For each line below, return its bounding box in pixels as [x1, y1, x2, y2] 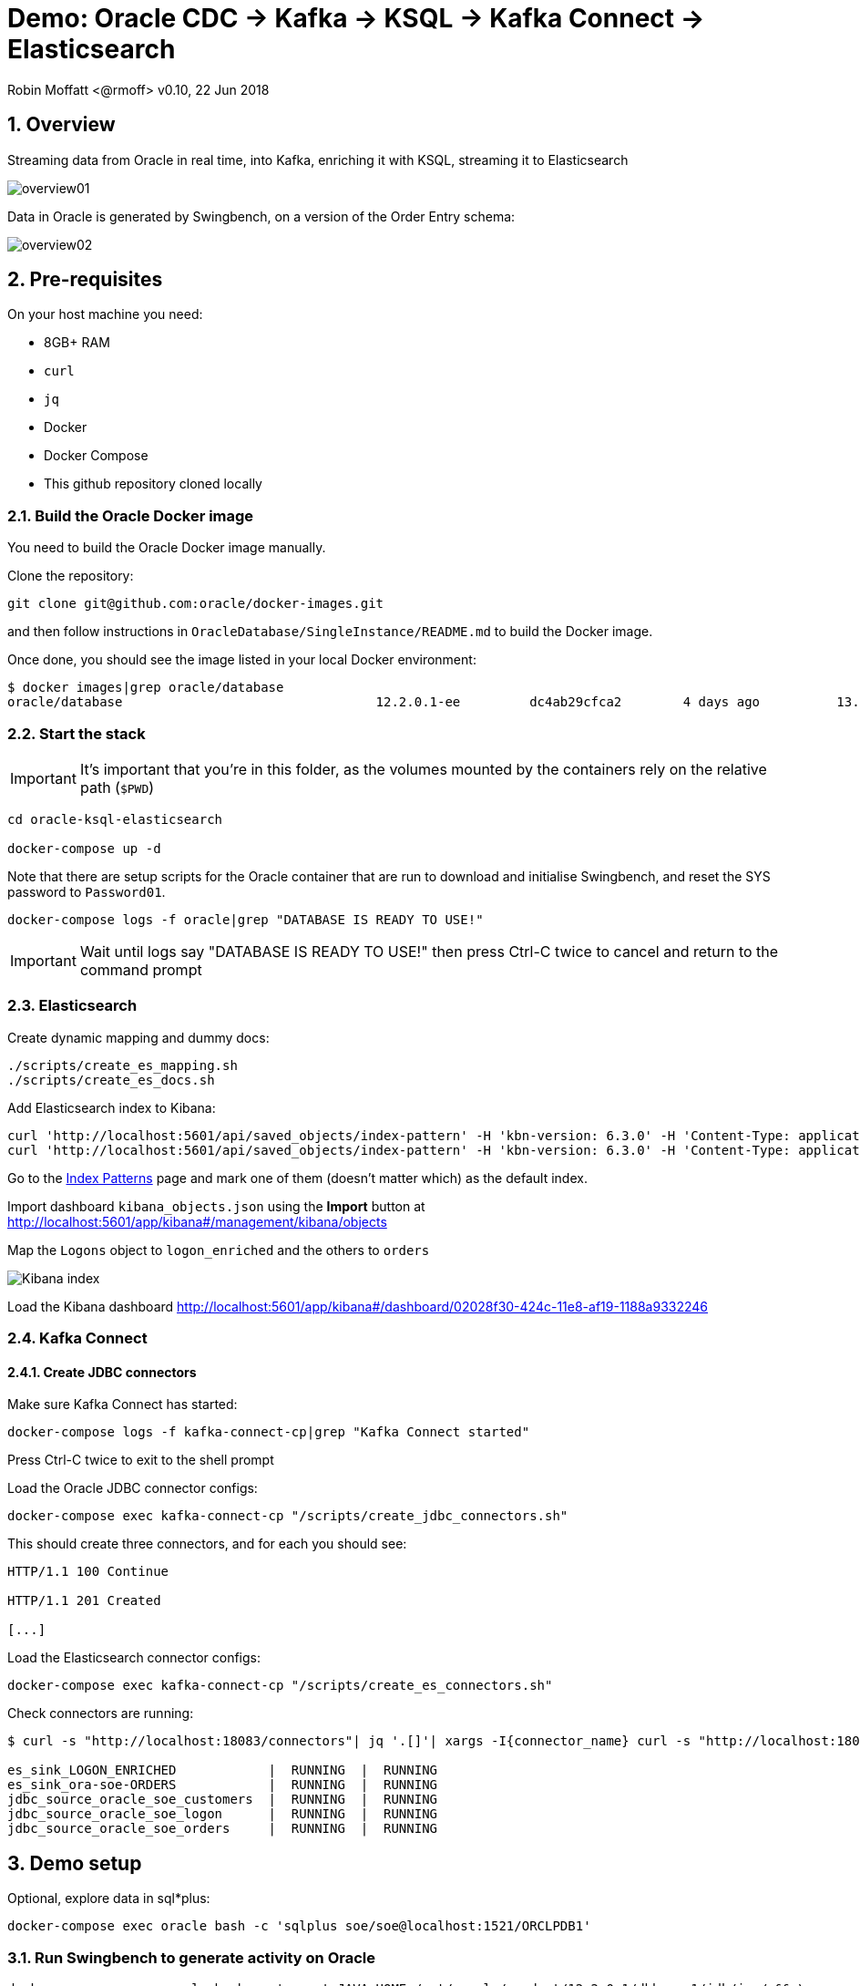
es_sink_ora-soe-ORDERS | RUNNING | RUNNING [7, 1777, 438, 1793]
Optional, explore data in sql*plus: [7, 1890, 210, 1907]
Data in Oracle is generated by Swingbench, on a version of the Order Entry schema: [7, 208, 516, 224]
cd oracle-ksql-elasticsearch [7, 811, 223, 827]
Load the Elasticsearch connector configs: [7, 1650, 261, 1666]
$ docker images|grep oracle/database [7, 680, 284, 695]
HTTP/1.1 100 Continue [7, 1564, 169, 1580]
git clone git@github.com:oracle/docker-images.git [7, 596, 384, 612]
